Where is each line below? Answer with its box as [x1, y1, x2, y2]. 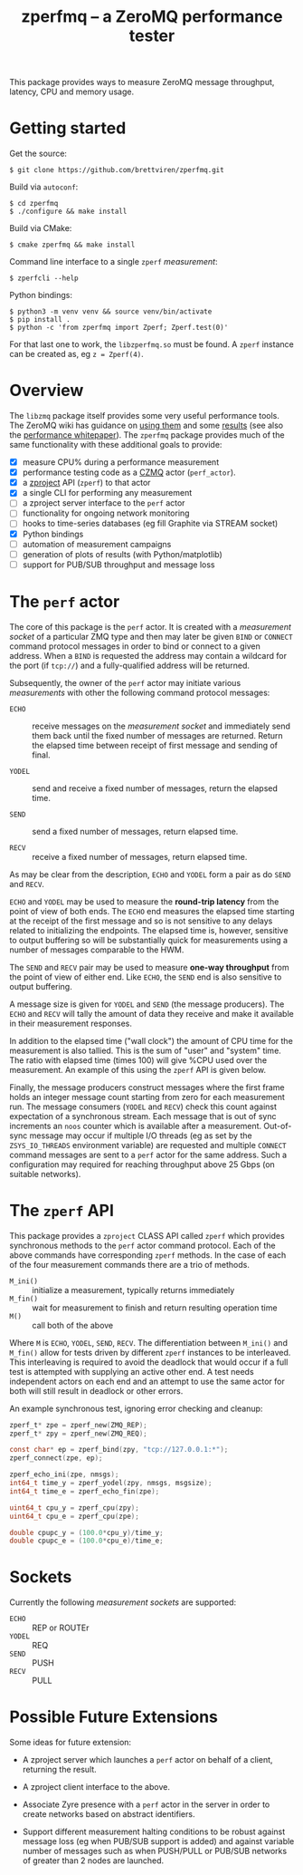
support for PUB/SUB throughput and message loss [22, 559, 215, 570]
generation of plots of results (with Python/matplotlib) [22, 548, 223, 559]
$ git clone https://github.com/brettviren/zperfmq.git [9, 166, 224, 175]
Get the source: [9, 148, 68, 159]
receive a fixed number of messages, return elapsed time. [32, 851, 248, 862]
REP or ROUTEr [32, 1622, 90, 1633]
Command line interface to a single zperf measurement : [9, 256, 218, 267]
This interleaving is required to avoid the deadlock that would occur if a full [9, 1357, 289, 1368]
